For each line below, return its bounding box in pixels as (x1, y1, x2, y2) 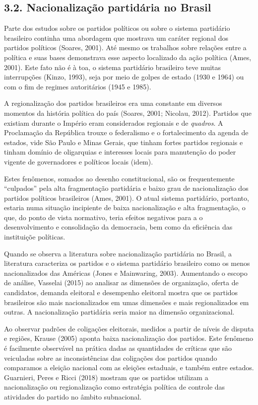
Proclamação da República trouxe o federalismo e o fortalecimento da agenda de (4, 127, 249, 138)
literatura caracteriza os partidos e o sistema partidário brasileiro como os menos (4, 258, 250, 268)
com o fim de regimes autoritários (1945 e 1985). (4, 81, 151, 91)
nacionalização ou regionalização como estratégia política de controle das (4, 382, 225, 392)
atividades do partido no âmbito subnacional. (4, 391, 142, 402)
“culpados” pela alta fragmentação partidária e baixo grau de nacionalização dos (4, 183, 249, 193)
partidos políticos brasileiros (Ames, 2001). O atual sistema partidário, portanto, (4, 192, 249, 203)
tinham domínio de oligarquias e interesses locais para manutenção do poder (4, 147, 236, 157)
